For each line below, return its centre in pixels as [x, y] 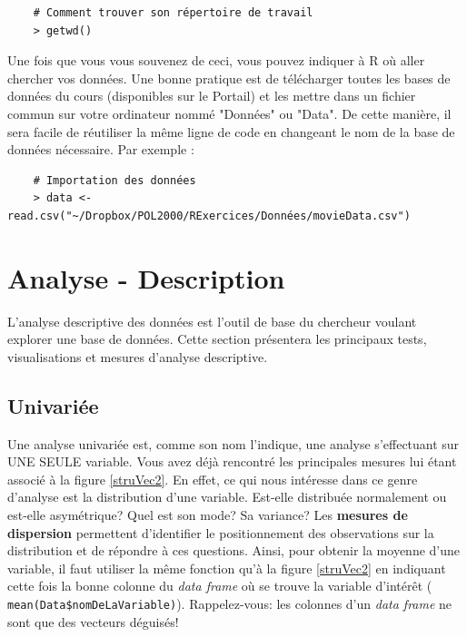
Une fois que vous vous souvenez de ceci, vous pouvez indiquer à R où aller [216, 60]
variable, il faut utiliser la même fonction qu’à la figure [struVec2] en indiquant [227, 568]
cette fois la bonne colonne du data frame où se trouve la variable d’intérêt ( [220, 586]
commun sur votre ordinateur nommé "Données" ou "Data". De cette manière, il [229, 113]
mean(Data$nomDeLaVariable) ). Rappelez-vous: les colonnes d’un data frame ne [230, 604]
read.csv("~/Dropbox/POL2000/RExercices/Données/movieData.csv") [209, 216]
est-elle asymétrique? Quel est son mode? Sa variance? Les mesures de [208, 515]
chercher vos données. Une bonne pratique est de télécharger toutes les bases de [229, 78]
